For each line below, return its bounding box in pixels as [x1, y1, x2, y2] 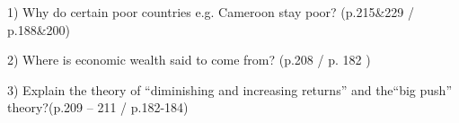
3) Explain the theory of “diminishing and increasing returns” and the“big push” [7, 80, 453, 99]
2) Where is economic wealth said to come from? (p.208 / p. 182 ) [7, 50, 371, 69]
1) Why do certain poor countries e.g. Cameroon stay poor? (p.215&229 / [7, 3, 415, 21]
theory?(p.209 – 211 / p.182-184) [7, 98, 189, 117]
